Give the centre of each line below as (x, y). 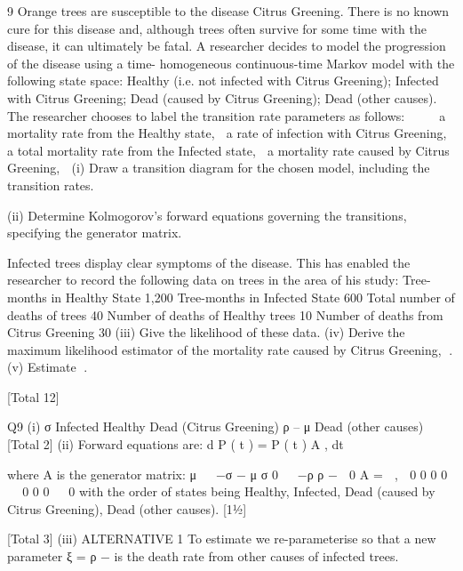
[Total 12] (33, 396)
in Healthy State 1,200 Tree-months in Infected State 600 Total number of (253, 297)
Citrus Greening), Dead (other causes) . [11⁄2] (127, 508)
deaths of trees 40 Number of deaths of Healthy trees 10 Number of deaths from (225, 314)
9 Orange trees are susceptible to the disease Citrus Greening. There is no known (228, 11)
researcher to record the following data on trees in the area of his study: (203, 280)
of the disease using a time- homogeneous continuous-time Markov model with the (231, 63)
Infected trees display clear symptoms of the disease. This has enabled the (209, 262)
